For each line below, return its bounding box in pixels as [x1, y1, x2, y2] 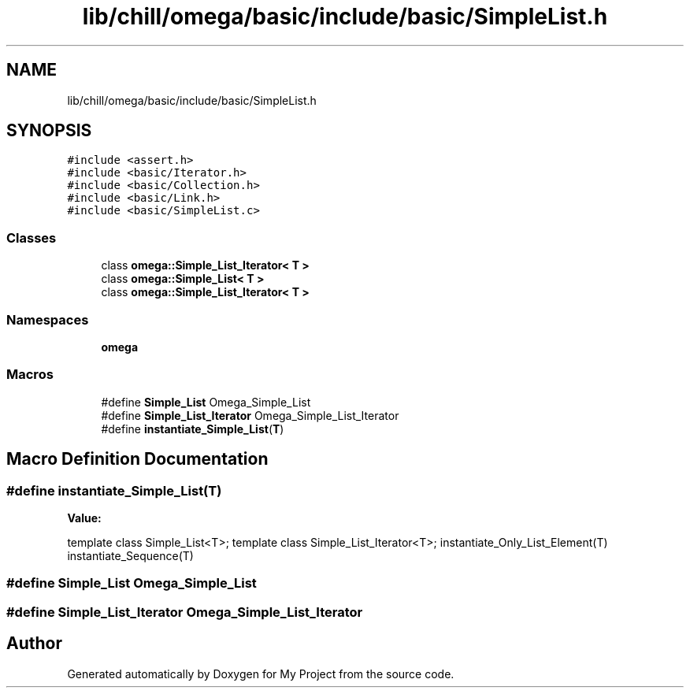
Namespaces [6, 311, 89, 328]
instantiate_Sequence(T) [67, 548, 194, 562]
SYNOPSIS [6, 121, 92, 141]
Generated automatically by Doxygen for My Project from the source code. [67, 666, 454, 681]
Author [6, 633, 62, 654]
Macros [6, 366, 54, 383]
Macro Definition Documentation [6, 449, 269, 469]
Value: [67, 510, 102, 525]
